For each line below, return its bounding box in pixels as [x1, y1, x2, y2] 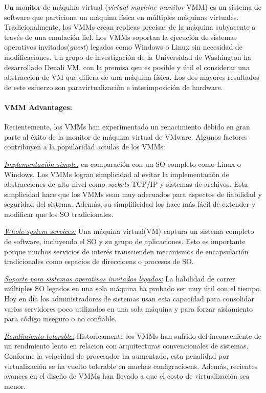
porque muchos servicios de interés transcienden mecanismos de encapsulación [4, 246, 249, 256]
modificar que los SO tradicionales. [4, 208, 114, 219]
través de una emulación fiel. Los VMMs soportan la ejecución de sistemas [4, 31, 237, 42]
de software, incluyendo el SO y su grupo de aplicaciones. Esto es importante [4, 236, 246, 247]
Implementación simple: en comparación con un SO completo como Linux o [4, 158, 241, 169]
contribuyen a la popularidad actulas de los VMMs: [4, 141, 165, 152]
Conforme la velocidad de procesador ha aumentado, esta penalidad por [4, 351, 229, 361]
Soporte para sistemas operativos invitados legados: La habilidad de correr [4, 273, 235, 283]
